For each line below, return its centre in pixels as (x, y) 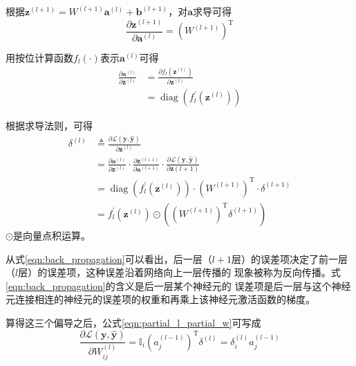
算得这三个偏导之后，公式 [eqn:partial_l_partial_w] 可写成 (133, 322)
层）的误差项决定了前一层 (290, 258)
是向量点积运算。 (51, 235)
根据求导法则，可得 (49, 126)
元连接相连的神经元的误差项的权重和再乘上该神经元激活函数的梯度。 (160, 299)
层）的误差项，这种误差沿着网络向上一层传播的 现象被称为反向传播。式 (179, 272)
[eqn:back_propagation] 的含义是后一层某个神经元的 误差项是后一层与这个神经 (178, 285)
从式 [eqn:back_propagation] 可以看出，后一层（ (109, 258)
